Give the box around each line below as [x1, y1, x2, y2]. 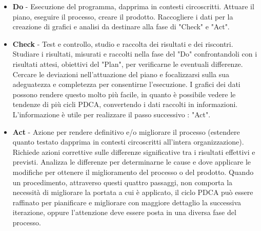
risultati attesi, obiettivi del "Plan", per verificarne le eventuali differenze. [12, 58, 243, 69]
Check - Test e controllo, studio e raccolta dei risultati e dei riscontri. [12, 38, 233, 49]
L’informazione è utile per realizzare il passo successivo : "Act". [12, 109, 211, 119]
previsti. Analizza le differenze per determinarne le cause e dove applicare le [12, 156, 251, 167]
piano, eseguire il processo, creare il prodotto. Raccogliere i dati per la [12, 11, 233, 22]
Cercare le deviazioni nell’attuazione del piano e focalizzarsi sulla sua [12, 68, 230, 79]
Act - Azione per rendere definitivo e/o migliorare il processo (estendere [12, 126, 240, 137]
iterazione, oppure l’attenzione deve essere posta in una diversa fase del [12, 207, 236, 218]
